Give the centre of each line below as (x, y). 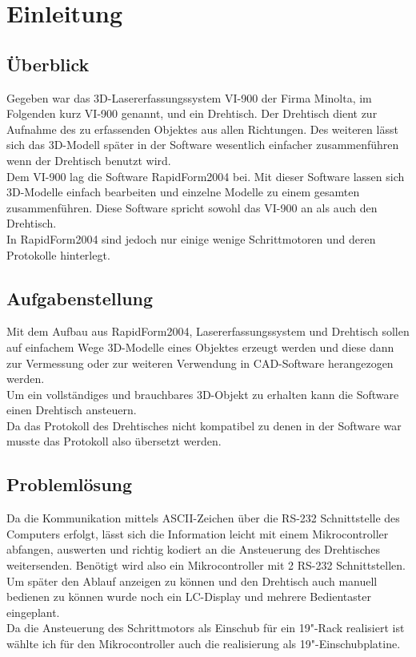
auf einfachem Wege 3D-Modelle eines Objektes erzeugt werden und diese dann (200, 347)
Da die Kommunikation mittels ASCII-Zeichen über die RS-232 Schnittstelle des (203, 518)
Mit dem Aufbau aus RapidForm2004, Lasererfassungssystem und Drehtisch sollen (208, 331)
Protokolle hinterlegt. (58, 254)
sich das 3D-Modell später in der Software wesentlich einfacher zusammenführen (203, 145)
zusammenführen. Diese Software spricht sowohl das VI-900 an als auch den (192, 207)
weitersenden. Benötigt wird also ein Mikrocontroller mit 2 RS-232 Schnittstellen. (206, 565)
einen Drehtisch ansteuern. (72, 410)
